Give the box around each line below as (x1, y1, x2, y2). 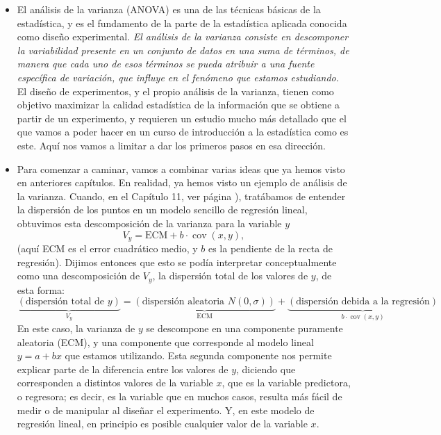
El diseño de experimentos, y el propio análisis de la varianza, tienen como (17, 83, 334, 98)
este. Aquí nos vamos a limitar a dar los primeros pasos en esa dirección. (17, 138, 326, 152)
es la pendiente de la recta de (208, 240, 333, 255)
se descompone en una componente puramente (146, 321, 343, 336)
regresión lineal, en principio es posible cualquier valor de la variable (17, 416, 308, 431)
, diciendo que (236, 361, 296, 376)
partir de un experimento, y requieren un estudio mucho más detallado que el (17, 110, 347, 125)
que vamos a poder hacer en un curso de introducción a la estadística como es (17, 124, 349, 139)
